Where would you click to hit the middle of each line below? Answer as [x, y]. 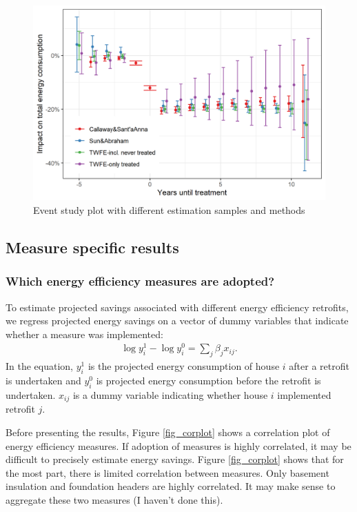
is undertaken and [43, 381]
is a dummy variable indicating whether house [170, 394]
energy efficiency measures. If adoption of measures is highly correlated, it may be [178, 445]
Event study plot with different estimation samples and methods [169, 209]
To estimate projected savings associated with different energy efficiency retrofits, [177, 307]
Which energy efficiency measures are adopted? [140, 281]
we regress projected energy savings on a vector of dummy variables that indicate [177, 321]
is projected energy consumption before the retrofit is [208, 381]
